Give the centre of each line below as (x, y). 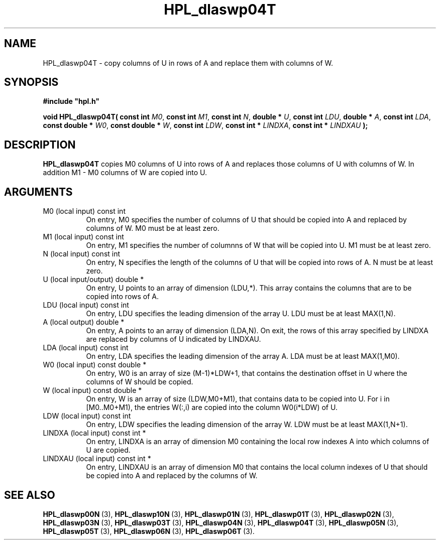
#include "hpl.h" (71, 101)
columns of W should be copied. (140, 382)
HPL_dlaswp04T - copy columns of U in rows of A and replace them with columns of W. (188, 63)
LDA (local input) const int (86, 348)
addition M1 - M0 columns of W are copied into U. (125, 173)
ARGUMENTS (38, 192)
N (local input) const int (82, 254)
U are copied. (108, 450)
